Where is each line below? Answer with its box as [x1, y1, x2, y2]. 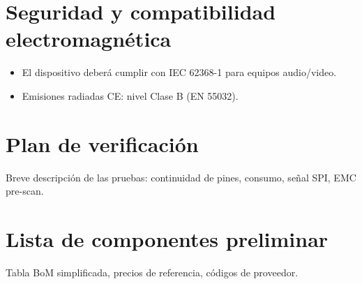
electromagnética [6, 24, 172, 53]
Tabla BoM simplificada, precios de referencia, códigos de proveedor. [6, 264, 299, 279]
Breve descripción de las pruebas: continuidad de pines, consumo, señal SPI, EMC [6, 170, 356, 184]
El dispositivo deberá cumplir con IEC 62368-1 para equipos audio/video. [22, 65, 337, 80]
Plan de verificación [6, 129, 199, 158]
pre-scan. [6, 184, 44, 198]
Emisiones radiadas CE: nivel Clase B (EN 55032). [22, 88, 239, 103]
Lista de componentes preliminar [6, 225, 329, 253]
